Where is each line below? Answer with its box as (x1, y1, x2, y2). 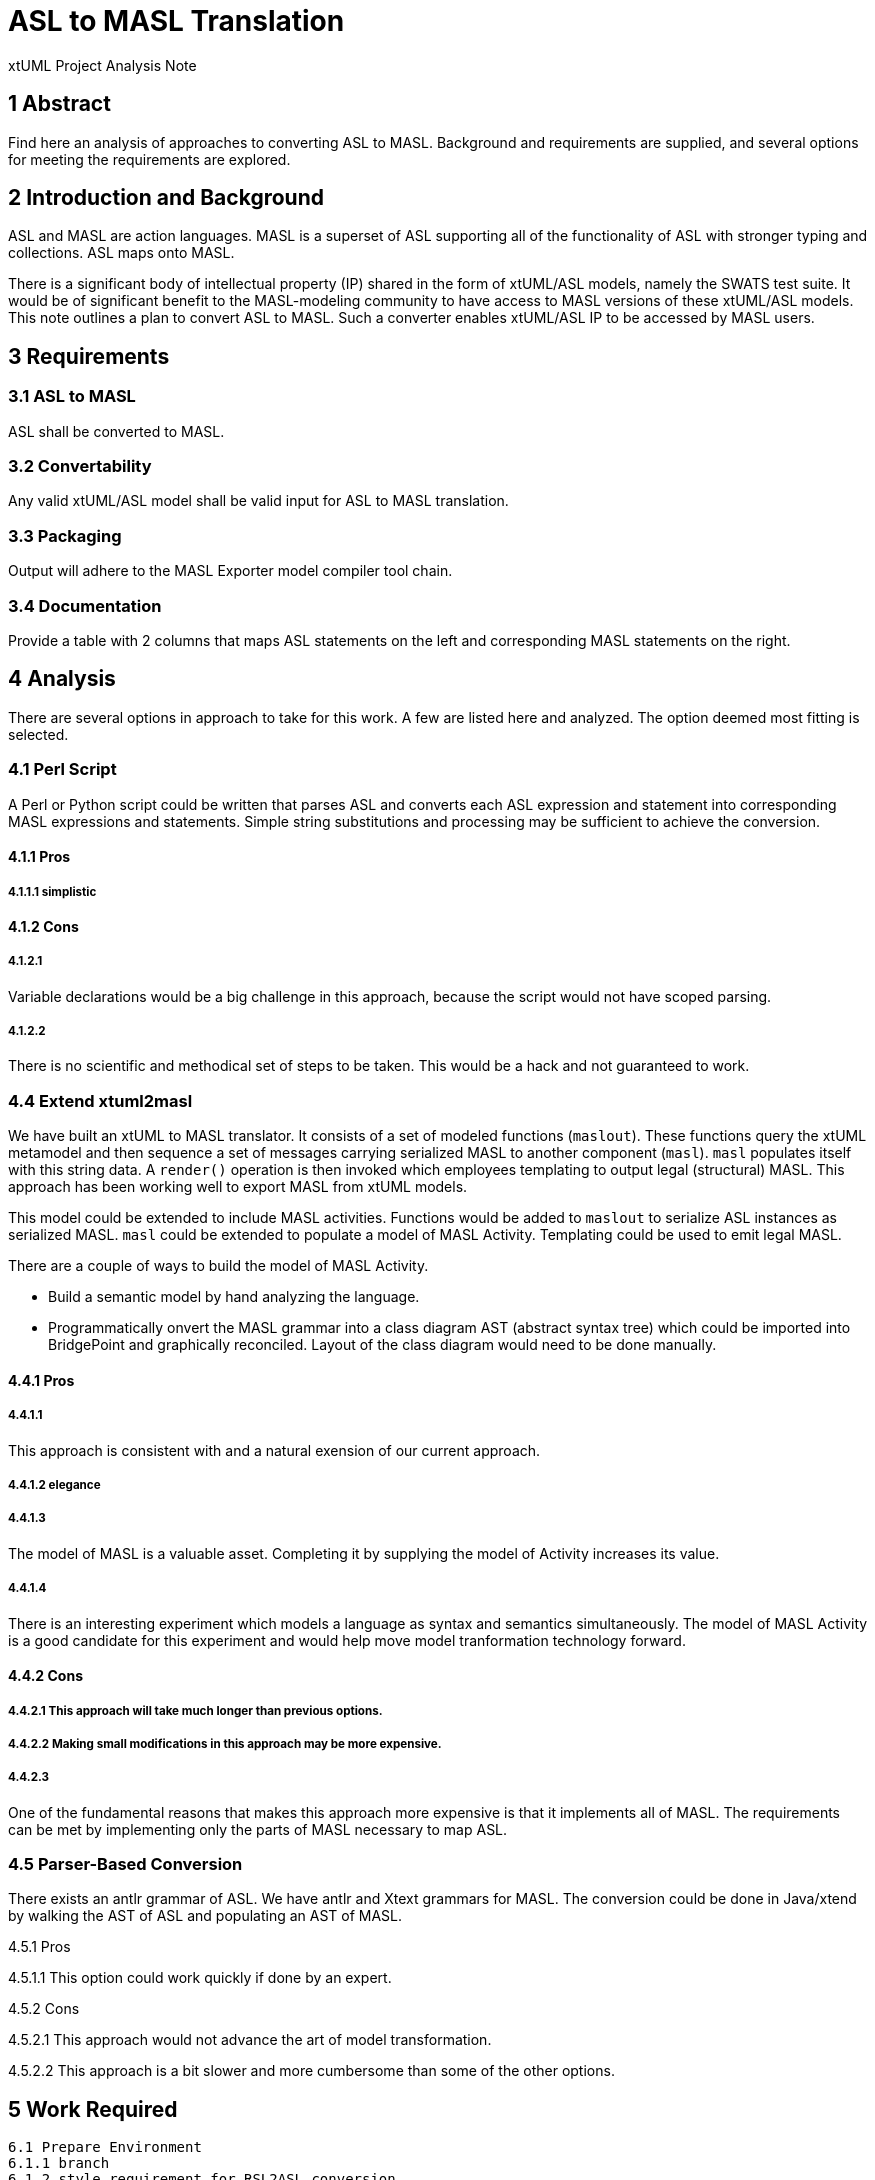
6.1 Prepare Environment (8, 2139, 202, 2156)
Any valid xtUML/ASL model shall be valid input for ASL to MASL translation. (8, 492, 509, 510)
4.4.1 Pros (8, 1371, 75, 1389)
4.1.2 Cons (8, 917, 79, 935)
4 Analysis (8, 666, 116, 692)
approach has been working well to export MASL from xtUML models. (8, 1178, 468, 1196)
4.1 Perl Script (8, 759, 117, 780)
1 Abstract (8, 91, 111, 117)
